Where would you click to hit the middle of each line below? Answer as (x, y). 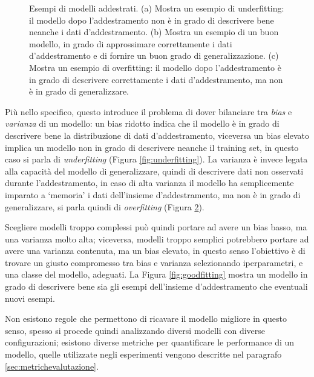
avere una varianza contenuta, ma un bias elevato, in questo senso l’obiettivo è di (155, 251)
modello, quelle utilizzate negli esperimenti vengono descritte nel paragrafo (143, 354)
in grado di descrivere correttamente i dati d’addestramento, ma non (156, 79)
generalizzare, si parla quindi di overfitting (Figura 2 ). (105, 206)
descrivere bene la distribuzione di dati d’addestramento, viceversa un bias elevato (157, 135)
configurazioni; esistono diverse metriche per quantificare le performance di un (150, 342)
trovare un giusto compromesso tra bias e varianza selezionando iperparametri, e (154, 262)
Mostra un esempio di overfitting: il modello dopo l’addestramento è (155, 67)
